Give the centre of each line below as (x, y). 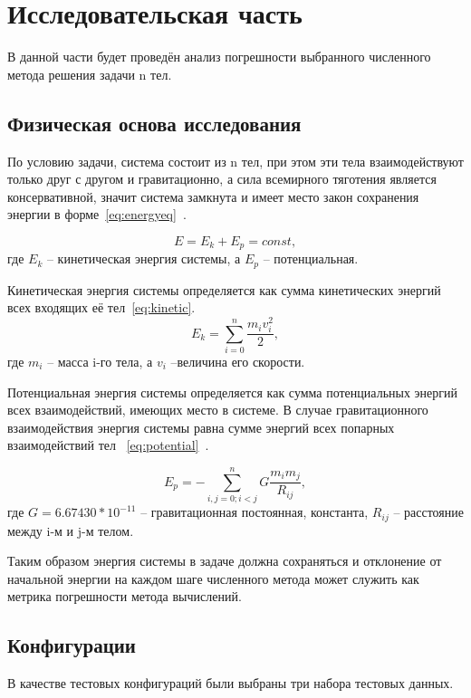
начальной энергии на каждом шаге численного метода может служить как (213, 578)
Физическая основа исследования (154, 123)
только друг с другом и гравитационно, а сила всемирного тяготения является (222, 179)
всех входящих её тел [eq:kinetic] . (101, 307)
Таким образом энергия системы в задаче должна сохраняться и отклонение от (225, 561)
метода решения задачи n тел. (90, 74)
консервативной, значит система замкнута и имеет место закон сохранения (213, 196)
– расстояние (428, 512)
